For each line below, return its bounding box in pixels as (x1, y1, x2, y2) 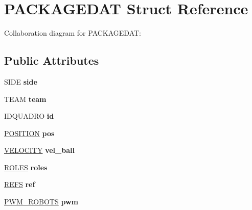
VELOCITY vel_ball (4, 145, 75, 155)
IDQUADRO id (4, 111, 54, 121)
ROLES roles (4, 162, 48, 172)
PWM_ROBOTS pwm (4, 196, 78, 207)
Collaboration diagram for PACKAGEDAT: (4, 28, 142, 38)
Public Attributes (4, 52, 99, 68)
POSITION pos (4, 127, 55, 138)
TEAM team (4, 93, 47, 104)
